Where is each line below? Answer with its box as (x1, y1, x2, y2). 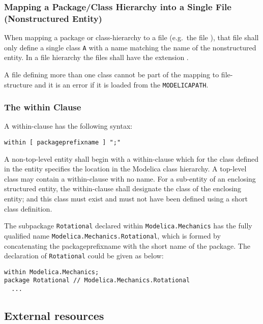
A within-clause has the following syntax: (4, 121, 133, 131)
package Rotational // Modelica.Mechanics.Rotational (4, 277, 190, 284)
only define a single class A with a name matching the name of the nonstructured (4, 42, 256, 52)
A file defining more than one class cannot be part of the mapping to (4, 69, 219, 79)
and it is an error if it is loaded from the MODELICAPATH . (35, 79, 209, 90)
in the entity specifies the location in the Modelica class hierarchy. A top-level (4, 163, 247, 174)
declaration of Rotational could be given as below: (4, 250, 164, 261)
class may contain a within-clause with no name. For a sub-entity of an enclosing (4, 173, 256, 184)
